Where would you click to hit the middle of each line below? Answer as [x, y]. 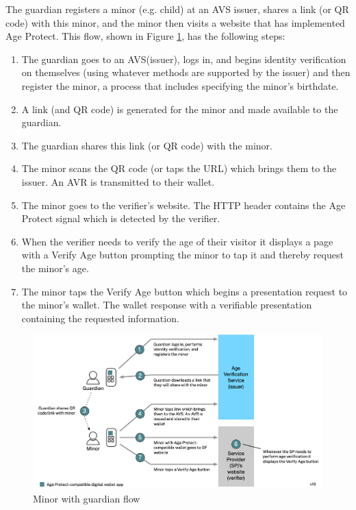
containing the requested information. [100, 318]
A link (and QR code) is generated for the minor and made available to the [180, 109]
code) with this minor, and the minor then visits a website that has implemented [175, 22]
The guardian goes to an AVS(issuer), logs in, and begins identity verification [184, 59]
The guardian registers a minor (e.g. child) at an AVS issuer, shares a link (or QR [177, 9]
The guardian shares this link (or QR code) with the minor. [147, 145]
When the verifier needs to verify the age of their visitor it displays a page [177, 241]
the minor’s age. [55, 268]
